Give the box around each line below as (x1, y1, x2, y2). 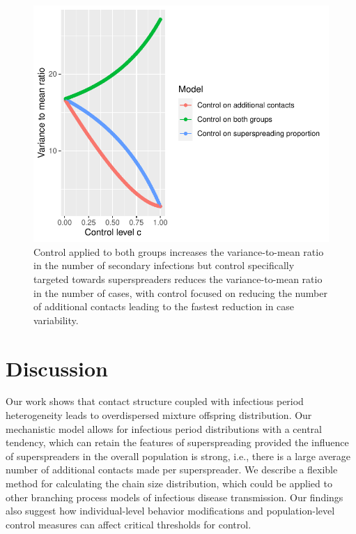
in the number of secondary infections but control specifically (33, 258, 295, 273)
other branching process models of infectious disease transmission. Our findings (6, 489, 343, 504)
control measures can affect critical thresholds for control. (6, 517, 251, 531)
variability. (33, 312, 79, 327)
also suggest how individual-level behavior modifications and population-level (6, 503, 335, 518)
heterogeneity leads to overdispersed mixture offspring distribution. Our (6, 408, 312, 422)
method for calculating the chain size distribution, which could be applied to (6, 476, 332, 491)
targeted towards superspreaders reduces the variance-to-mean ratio (33, 271, 323, 286)
